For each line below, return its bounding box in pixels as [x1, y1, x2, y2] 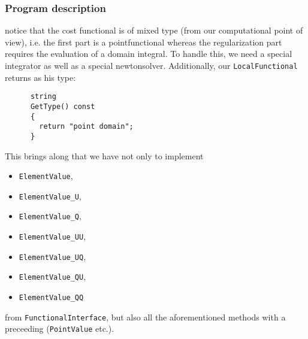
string [30, 92, 56, 101]
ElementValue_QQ [19, 293, 84, 302]
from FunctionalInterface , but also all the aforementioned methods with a [5, 310, 286, 323]
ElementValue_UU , [19, 230, 86, 243]
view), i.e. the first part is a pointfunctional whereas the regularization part [5, 35, 282, 48]
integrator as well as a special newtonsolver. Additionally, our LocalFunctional [5, 59, 298, 71]
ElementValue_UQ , [19, 250, 86, 262]
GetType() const [30, 102, 95, 111]
